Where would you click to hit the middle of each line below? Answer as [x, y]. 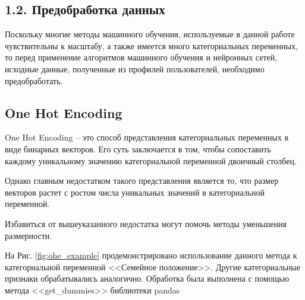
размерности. [29, 235]
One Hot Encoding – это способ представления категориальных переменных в [147, 137]
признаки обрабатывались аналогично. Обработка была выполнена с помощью [147, 278]
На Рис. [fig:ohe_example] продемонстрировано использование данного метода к [151, 255]
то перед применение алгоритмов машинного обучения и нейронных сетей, [141, 57]
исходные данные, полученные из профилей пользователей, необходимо [135, 68]
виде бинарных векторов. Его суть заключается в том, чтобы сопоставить [138, 149]
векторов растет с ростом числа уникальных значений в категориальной [135, 192]
